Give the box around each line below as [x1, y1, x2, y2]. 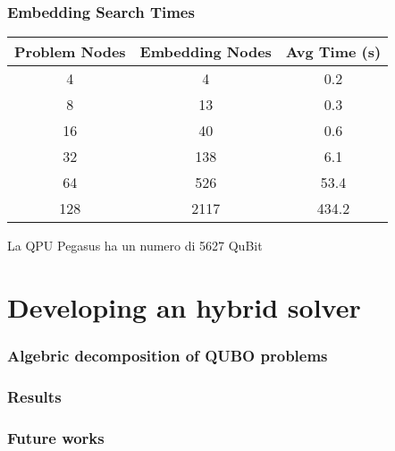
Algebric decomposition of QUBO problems [7, 345, 328, 367]
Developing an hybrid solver [7, 289, 361, 325]
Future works [7, 426, 105, 448]
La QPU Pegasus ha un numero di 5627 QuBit [7, 236, 263, 255]
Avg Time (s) [285, 41, 382, 63]
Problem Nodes [14, 41, 126, 63]
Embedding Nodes [139, 41, 272, 63]
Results [7, 385, 62, 407]
